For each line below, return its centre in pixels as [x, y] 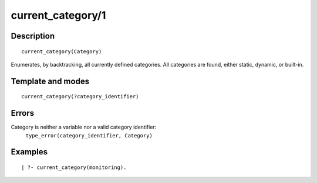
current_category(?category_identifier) [80, 97]
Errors [23, 113]
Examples [29, 152]
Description [33, 36]
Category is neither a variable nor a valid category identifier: [84, 127]
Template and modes [50, 81]
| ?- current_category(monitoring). [74, 168]
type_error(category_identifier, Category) [89, 135]
